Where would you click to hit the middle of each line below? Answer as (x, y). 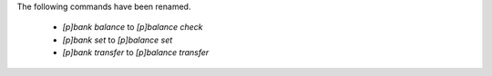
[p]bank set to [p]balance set (118, 40)
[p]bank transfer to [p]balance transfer (136, 52)
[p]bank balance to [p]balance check (133, 27)
